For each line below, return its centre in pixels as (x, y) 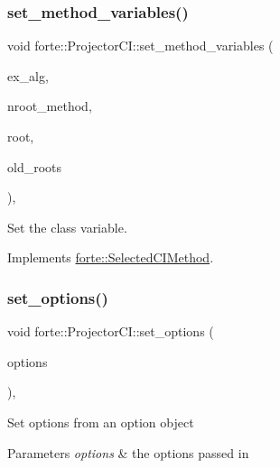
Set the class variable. (67, 227)
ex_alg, (28, 75)
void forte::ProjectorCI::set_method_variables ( (140, 46)
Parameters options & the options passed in (128, 452)
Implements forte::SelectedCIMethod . (111, 257)
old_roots (35, 166)
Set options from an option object (101, 422)
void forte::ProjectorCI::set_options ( (111, 331)
